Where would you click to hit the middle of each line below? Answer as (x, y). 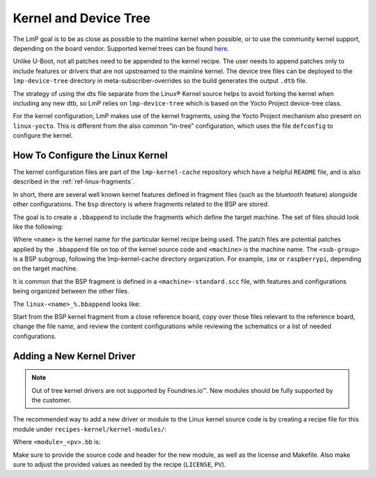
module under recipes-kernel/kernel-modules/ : (90, 429)
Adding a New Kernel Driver (74, 356)
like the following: (38, 227)
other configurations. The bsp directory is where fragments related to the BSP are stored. (141, 204)
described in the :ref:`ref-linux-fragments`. (74, 181)
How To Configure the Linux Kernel (90, 155)
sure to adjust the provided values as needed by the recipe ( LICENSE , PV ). (119, 464)
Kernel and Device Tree (82, 18)
